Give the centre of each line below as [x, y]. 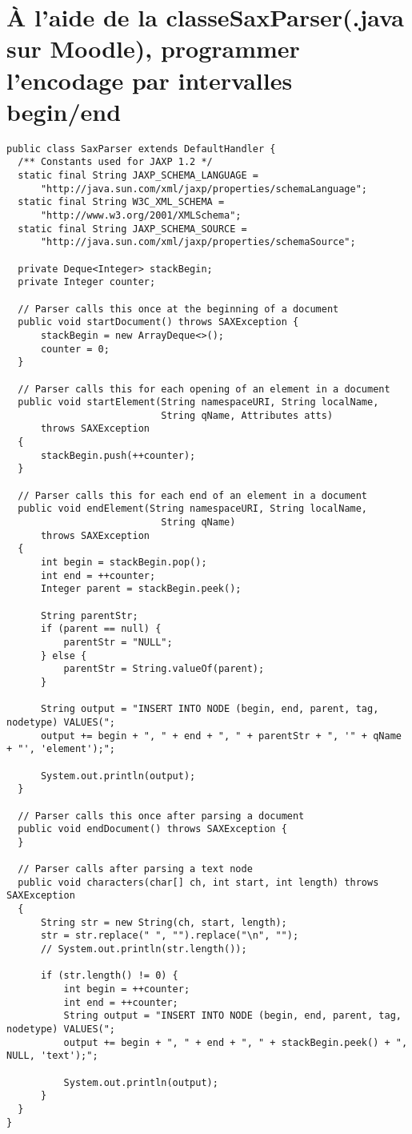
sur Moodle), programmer [153, 48]
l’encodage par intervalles [150, 80]
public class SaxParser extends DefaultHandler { [141, 149]
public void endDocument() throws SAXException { [152, 829]
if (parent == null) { [101, 629]
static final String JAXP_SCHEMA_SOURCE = [132, 229]
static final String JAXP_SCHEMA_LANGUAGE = [138, 175]
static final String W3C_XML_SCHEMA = [121, 202]
